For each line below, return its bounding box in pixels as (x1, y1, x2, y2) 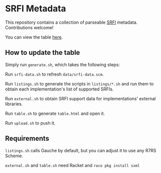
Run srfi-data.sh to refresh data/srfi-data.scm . (5, 71, 104, 77)
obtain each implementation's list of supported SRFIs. (5, 86, 114, 92)
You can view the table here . (5, 34, 63, 40)
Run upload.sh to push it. (5, 120, 56, 126)
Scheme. (5, 153, 23, 159)
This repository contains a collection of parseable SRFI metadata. (5, 19, 138, 25)
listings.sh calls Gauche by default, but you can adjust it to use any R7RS (5, 147, 157, 153)
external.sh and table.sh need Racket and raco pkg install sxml (5, 162, 140, 168)
